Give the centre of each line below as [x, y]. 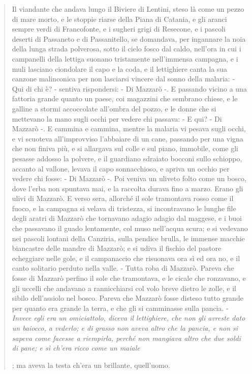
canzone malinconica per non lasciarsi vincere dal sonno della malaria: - [123, 79]
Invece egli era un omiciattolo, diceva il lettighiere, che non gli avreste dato [129, 318]
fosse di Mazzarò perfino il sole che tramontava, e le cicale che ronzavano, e [129, 278]
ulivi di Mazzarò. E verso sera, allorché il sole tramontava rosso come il [123, 198]
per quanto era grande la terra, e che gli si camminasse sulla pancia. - [120, 308]
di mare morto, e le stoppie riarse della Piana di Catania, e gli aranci [119, 19]
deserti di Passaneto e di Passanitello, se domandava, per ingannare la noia [129, 38]
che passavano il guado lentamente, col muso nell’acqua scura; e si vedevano [130, 228]
